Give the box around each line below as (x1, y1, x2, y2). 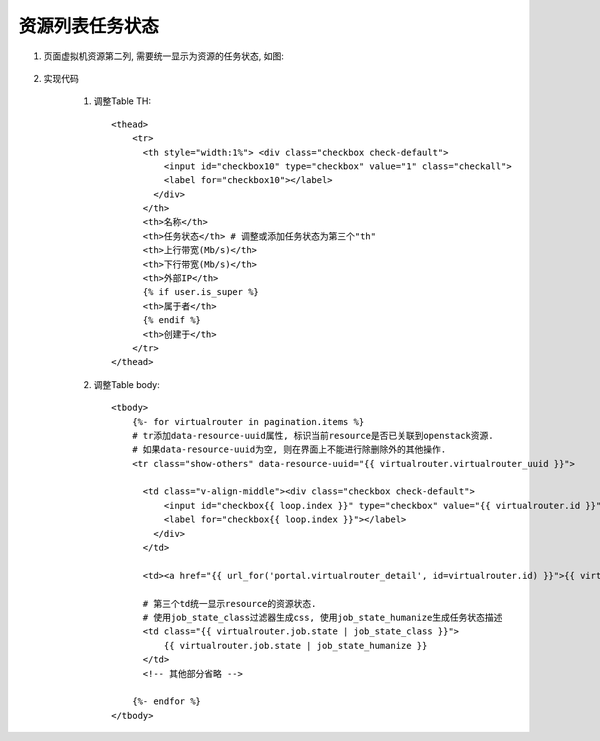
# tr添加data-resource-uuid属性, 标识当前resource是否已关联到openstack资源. (131, 430, 494, 441)
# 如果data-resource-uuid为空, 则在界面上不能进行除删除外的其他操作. (131, 444, 447, 455)
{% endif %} (142, 315, 202, 326)
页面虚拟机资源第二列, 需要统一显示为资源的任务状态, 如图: (43, 50, 284, 62)
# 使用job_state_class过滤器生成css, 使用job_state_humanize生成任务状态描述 (142, 612, 503, 623)
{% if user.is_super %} (142, 286, 260, 298)
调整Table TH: (93, 95, 152, 107)
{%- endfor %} (131, 696, 202, 707)
